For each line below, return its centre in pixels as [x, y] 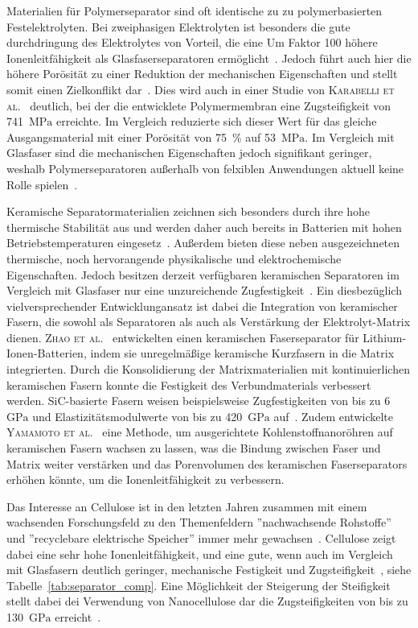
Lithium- [385, 337]
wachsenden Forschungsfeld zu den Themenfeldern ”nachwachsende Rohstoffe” [199, 522]
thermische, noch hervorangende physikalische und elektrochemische [174, 258]
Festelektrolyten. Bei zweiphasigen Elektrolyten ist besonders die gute [178, 26]
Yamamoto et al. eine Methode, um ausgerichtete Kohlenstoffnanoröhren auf [200, 432]
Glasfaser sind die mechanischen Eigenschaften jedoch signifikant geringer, [189, 153]
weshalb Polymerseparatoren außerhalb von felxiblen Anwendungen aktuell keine [205, 168]
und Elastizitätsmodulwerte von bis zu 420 [137, 416]
